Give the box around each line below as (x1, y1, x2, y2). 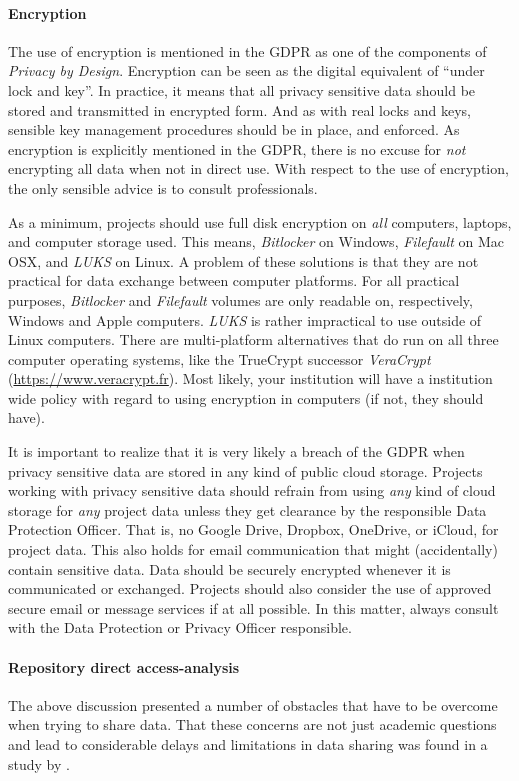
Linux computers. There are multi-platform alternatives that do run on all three (8, 329, 499, 350)
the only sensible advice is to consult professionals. (8, 177, 318, 198)
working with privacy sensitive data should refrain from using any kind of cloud (8, 480, 496, 501)
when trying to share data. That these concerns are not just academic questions (8, 714, 497, 735)
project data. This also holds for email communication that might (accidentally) (8, 539, 498, 560)
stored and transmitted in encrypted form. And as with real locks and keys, (8, 99, 471, 120)
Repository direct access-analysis (8, 656, 240, 677)
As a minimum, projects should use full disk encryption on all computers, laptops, (8, 211, 512, 232)
